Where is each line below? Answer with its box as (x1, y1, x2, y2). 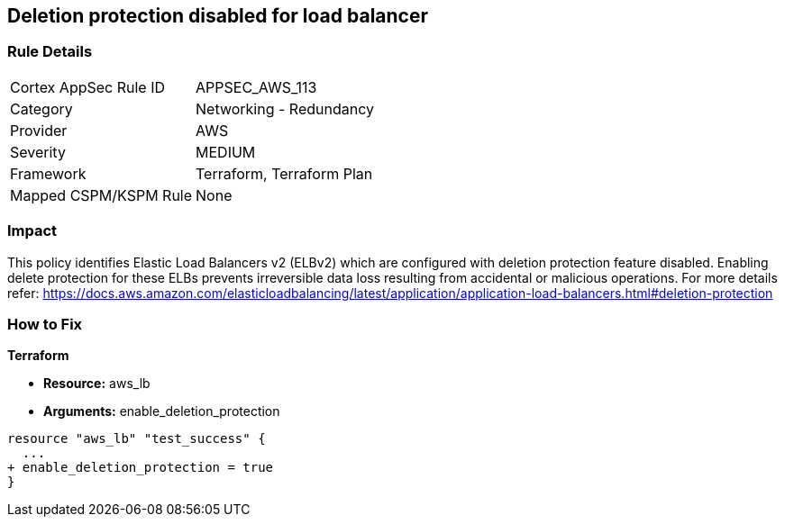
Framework (10, 164, 87, 183)
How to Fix (7, 314, 83, 333)
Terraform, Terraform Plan (196, 164, 373, 183)
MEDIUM (196, 142, 256, 161)
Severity (10, 142, 66, 161)
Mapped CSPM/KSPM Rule (10, 185, 193, 204)
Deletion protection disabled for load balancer (7, 5, 429, 27)
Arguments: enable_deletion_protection (43, 403, 280, 420)
